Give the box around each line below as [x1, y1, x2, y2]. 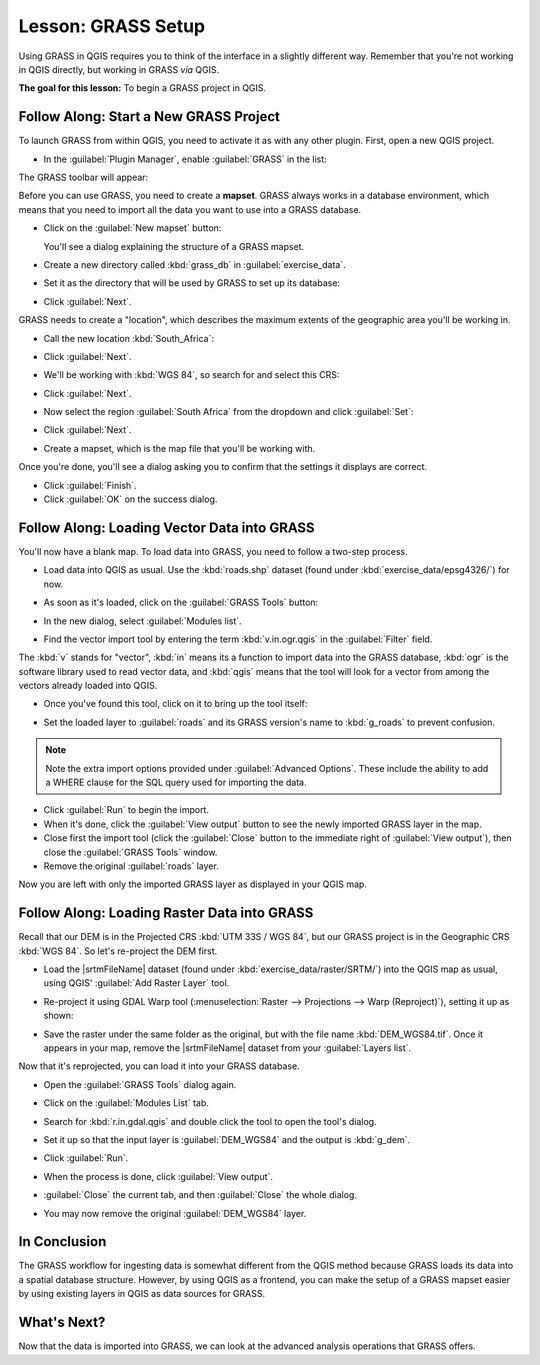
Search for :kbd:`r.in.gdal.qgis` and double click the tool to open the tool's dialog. [43, 1115, 377, 1127]
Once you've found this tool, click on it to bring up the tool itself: [43, 698, 308, 710]
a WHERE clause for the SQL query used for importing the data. [45, 776, 307, 789]
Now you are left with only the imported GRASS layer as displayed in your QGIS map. [18, 878, 367, 890]
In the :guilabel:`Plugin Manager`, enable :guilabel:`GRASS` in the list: [43, 153, 327, 165]
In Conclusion [18, 1233, 107, 1250]
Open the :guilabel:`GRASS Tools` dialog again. [43, 1078, 237, 1090]
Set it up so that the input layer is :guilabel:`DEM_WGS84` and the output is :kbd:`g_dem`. [43, 1133, 411, 1145]
